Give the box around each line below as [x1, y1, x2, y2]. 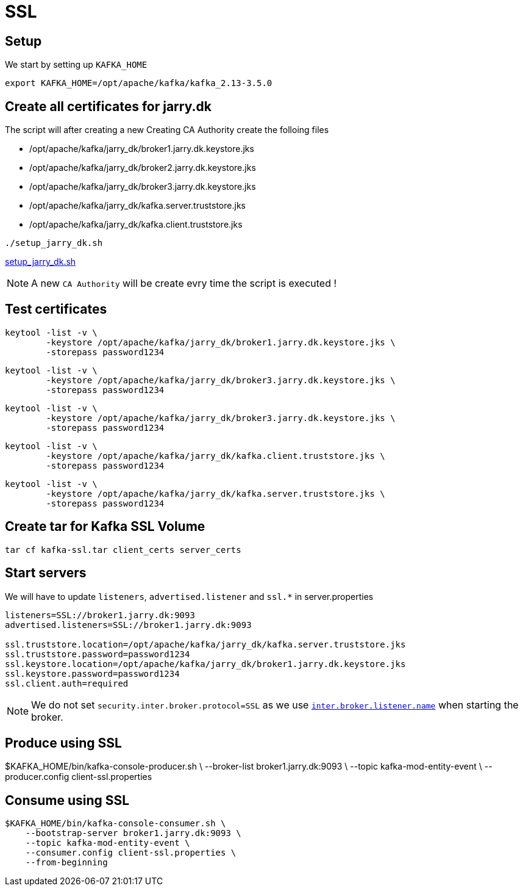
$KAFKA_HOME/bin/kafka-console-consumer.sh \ [5, 818, 226, 829]
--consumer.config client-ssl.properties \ [25, 848, 237, 858]
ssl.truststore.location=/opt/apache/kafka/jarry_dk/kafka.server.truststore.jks [5, 639, 406, 649]
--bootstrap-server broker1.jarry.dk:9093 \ [25, 828, 241, 839]
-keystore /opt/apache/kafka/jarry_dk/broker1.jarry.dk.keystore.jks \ [46, 337, 396, 347]
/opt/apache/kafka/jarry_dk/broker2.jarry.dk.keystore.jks [29, 162, 256, 173]
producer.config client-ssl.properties [5, 771, 152, 782]
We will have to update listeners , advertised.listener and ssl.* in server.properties [5, 591, 374, 602]
